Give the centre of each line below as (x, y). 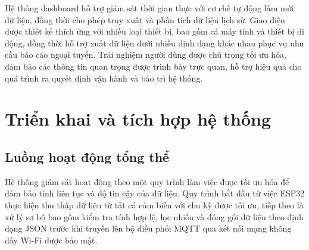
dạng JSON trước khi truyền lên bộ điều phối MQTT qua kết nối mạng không (148, 228)
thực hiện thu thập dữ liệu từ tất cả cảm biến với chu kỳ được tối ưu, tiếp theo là (154, 204)
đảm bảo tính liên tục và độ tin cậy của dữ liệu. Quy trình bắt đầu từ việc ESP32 (155, 193)
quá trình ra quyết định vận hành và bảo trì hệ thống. (104, 78)
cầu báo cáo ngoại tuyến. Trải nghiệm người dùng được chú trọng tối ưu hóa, (146, 54)
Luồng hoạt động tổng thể (87, 156)
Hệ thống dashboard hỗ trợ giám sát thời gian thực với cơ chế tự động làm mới (149, 8)
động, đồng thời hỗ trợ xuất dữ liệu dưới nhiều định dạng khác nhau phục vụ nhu (154, 43)
